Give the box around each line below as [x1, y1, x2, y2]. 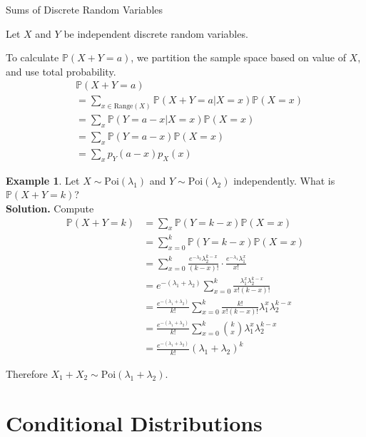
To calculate [6, 50, 59, 65]
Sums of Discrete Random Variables [6, 2, 163, 16]
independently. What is [233, 173, 335, 187]
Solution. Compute [6, 200, 94, 215]
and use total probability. [6, 63, 116, 78]
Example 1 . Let [6, 173, 80, 187]
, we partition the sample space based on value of [131, 50, 346, 65]
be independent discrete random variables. [63, 26, 248, 41]
